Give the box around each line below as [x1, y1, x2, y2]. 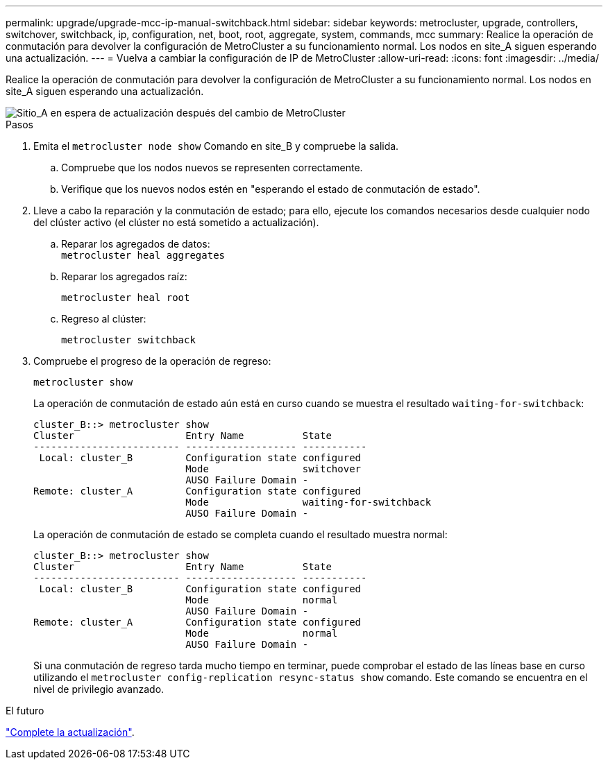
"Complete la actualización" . [6, 726, 135, 738]
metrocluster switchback [61, 334, 196, 345]
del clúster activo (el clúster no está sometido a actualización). [33, 216, 319, 228]
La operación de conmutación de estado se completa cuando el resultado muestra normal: [33, 528, 448, 540]
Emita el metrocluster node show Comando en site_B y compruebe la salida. [33, 140, 399, 152]
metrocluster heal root [61, 292, 190, 303]
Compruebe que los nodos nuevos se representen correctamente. [61, 162, 363, 173]
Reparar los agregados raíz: [61, 270, 187, 282]
